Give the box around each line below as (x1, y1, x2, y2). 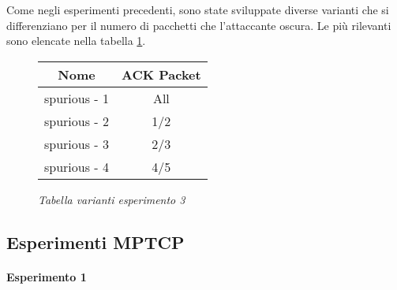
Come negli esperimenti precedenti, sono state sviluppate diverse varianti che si (6, 2, 389, 17)
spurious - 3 (44, 134, 110, 153)
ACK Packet (122, 65, 201, 84)
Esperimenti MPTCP (6, 229, 185, 254)
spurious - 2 (44, 111, 110, 130)
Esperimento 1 (6, 268, 87, 284)
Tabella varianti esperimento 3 (38, 191, 185, 207)
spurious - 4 (44, 157, 110, 176)
